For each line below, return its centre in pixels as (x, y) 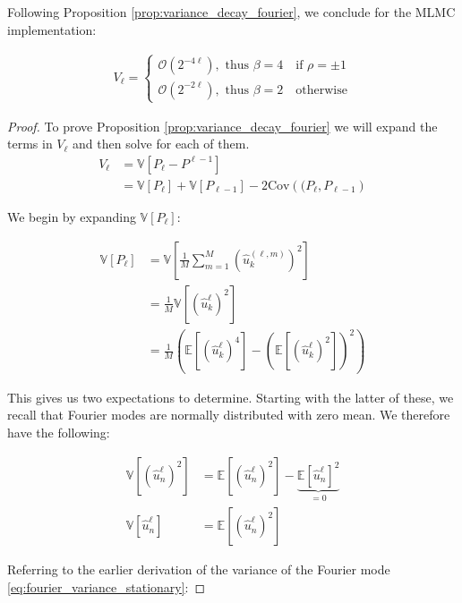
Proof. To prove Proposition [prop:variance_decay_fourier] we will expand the (222, 126)
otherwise (321, 90)
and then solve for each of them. (161, 144)
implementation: (52, 29)
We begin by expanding (72, 217)
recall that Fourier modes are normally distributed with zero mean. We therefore (229, 415)
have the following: (59, 432)
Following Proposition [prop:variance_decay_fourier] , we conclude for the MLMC (231, 12)
